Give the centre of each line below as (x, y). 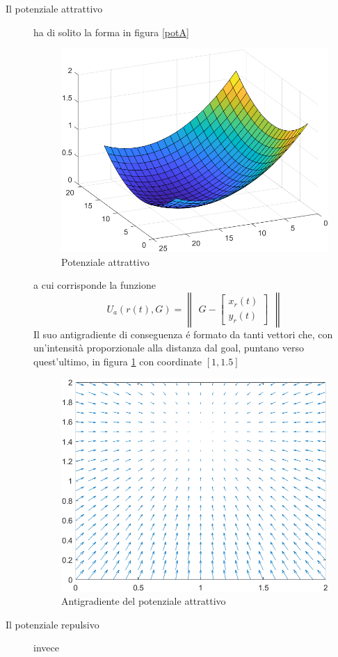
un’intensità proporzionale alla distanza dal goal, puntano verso (169, 348)
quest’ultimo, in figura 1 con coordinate (118, 361)
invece (46, 648)
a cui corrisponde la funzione (95, 285)
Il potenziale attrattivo (54, 8)
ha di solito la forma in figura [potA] (111, 32)
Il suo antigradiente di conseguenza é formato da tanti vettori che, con (183, 334)
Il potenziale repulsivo (53, 624)
